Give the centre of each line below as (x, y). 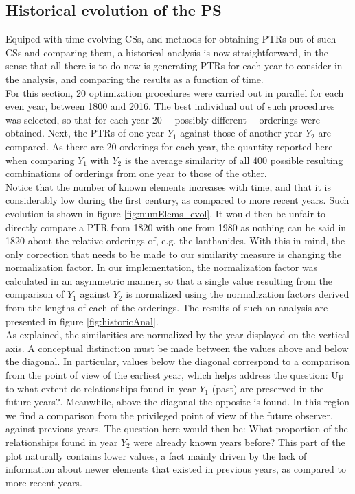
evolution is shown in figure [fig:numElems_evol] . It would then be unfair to (166, 213)
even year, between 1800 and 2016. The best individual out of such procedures (170, 106)
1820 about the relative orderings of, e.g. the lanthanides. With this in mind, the (175, 240)
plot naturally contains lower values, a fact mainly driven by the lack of (156, 455)
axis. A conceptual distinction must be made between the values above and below (177, 348)
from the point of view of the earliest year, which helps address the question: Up (175, 375)
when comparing (40, 160)
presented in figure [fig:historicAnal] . (82, 321)
